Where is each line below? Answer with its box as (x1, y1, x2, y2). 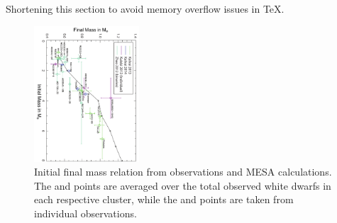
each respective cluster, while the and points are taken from (34, 192, 294, 207)
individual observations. (34, 206, 137, 221)
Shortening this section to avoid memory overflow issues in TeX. (6, 1, 284, 16)
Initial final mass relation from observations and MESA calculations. (34, 164, 332, 179)
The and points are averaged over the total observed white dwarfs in (34, 178, 331, 193)
